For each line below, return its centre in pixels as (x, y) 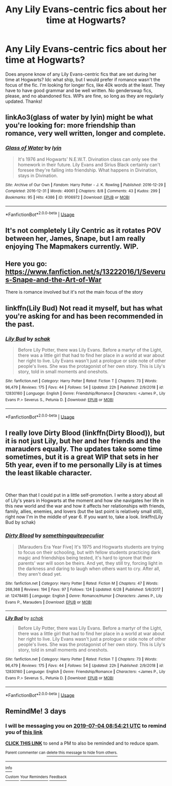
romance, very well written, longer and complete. (85, 133)
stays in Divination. (38, 176)
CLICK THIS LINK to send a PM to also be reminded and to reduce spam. (82, 744)
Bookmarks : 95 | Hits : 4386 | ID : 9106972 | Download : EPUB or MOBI (67, 197)
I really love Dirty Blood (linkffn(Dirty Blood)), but (85, 433)
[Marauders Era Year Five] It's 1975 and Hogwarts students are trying (91, 547)
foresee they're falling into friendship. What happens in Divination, (88, 170)
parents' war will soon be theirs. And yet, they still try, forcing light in (90, 563)
